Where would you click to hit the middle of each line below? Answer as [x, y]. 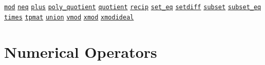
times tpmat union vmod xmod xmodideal [69, 17]
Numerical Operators [81, 51]
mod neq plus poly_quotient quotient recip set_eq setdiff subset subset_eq [133, 7]
